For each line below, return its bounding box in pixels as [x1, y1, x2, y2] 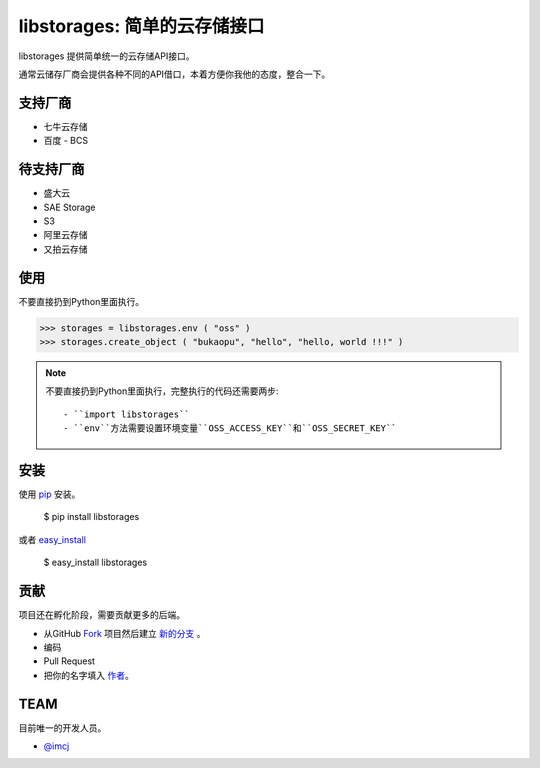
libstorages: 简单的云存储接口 [18, 15, 265, 37]
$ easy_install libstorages [43, 556, 148, 569]
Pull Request [43, 655, 95, 667]
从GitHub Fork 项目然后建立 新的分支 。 [43, 627, 206, 639]
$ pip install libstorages [43, 511, 140, 523]
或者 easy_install [18, 533, 87, 545]
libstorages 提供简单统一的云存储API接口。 [18, 50, 195, 62]
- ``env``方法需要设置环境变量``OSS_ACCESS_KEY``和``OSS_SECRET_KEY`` [63, 423, 397, 434]
